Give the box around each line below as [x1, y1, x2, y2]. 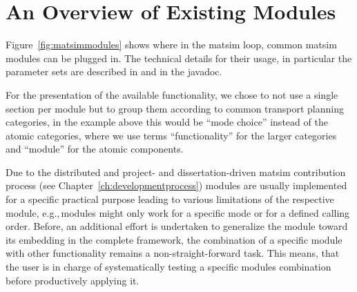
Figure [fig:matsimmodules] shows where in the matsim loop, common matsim [6, 37, 337, 52]
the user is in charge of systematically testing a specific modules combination [6, 260, 331, 274]
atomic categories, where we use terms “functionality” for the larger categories [6, 128, 337, 142]
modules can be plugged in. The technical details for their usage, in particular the [6, 50, 352, 65]
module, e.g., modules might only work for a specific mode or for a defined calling [6, 205, 350, 220]
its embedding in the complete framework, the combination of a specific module [6, 232, 342, 246]
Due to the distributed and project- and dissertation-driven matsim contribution [6, 164, 346, 179]
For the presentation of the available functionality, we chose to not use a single [6, 87, 338, 101]
